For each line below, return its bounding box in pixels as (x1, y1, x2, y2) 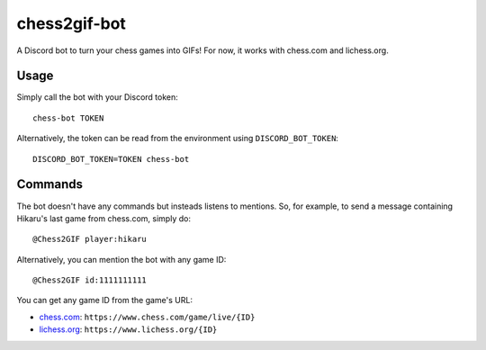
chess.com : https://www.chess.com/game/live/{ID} (39, 311, 256, 322)
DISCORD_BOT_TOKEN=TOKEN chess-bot (32, 154, 190, 164)
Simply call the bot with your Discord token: (16, 92, 179, 103)
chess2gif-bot (16, 13, 126, 33)
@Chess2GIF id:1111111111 (32, 275, 148, 285)
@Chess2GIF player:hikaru (32, 234, 148, 245)
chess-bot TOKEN (32, 112, 104, 123)
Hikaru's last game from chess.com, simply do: (16, 212, 191, 224)
